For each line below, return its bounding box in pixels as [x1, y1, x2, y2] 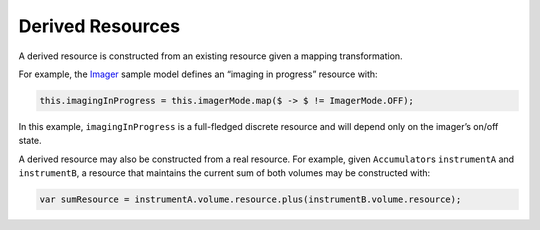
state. [18, 135, 42, 147]
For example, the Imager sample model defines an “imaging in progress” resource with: [18, 68, 379, 80]
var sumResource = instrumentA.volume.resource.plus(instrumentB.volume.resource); [39, 194, 462, 205]
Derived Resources [18, 15, 180, 37]
